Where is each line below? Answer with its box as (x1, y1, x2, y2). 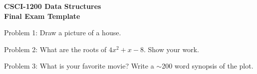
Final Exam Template (4, 10, 80, 21)
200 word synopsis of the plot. (162, 61, 254, 71)
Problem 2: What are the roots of (4, 44, 107, 54)
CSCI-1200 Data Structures (4, 1, 101, 11)
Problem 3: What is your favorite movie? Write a (4, 61, 154, 71)
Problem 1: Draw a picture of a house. (4, 27, 121, 38)
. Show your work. (143, 44, 199, 54)
